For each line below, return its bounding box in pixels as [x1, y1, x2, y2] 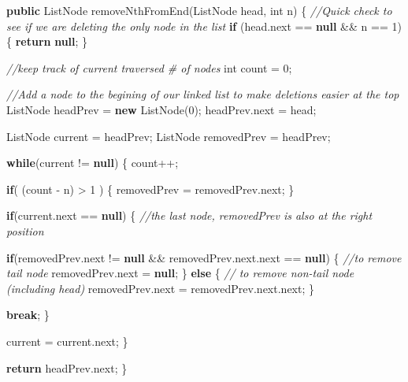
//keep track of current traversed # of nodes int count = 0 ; [6, 59, 292, 76]
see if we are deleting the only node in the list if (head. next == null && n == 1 [6, 17, 398, 34]
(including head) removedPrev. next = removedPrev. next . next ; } [6, 280, 315, 296]
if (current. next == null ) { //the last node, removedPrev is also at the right [6, 207, 373, 224]
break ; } [6, 306, 50, 323]
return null [15, 33, 76, 50]
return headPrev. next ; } [6, 359, 128, 376]
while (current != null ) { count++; [6, 154, 179, 171]
